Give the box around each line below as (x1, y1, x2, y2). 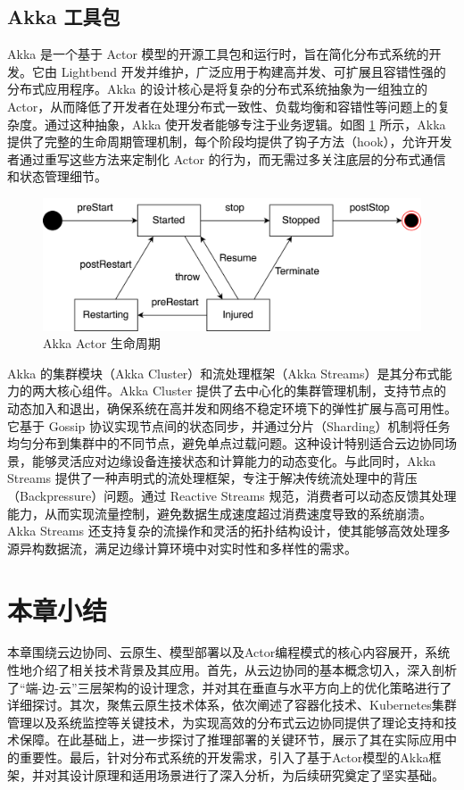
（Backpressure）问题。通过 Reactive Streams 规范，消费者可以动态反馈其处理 (7, 486, 457, 504)
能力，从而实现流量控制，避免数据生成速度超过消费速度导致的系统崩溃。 (7, 503, 432, 522)
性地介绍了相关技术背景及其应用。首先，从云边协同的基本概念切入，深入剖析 (7, 661, 457, 679)
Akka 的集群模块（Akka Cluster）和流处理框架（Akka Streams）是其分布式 (7, 363, 440, 382)
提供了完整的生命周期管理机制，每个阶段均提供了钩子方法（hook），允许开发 (7, 132, 452, 151)
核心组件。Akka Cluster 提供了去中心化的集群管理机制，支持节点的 (56, 381, 447, 400)
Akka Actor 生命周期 (43, 334, 161, 353)
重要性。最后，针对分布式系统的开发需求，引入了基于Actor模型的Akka (19, 748, 429, 766)
